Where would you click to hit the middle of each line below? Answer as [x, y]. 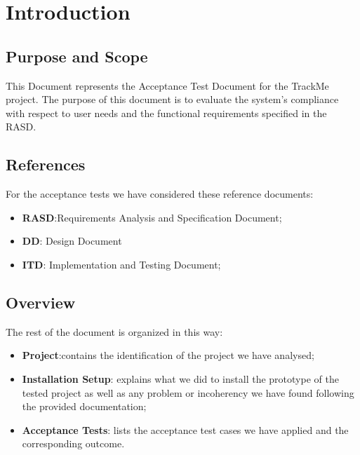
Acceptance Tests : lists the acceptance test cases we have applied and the [185, 429]
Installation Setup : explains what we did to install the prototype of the [180, 378]
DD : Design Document [72, 241]
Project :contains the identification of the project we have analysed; [168, 355]
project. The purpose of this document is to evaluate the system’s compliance [172, 99]
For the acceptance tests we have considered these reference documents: [160, 194]
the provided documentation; [84, 406]
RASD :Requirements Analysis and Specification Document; [152, 217]
